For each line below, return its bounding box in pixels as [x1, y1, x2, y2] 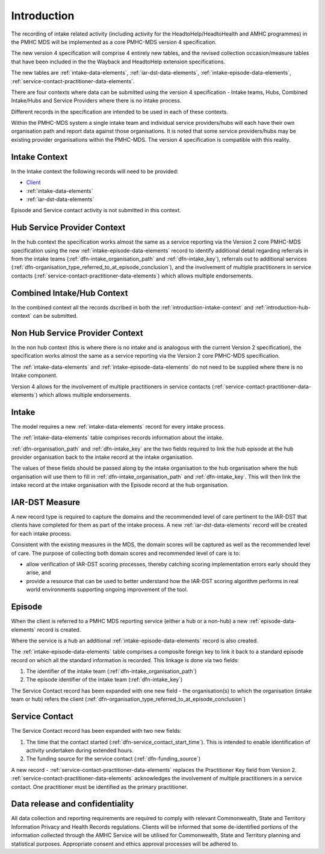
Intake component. [11, 372, 58, 379]
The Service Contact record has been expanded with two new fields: [11, 727, 182, 735]
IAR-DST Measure [11, 498, 81, 507]
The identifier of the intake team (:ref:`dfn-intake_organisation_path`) [26, 668, 197, 675]
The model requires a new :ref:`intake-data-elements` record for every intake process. [11, 423, 225, 430]
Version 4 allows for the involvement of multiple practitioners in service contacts [11, 383, 211, 390]
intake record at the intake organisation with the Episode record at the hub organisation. [11, 481, 229, 489]
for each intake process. [11, 530, 72, 537]
